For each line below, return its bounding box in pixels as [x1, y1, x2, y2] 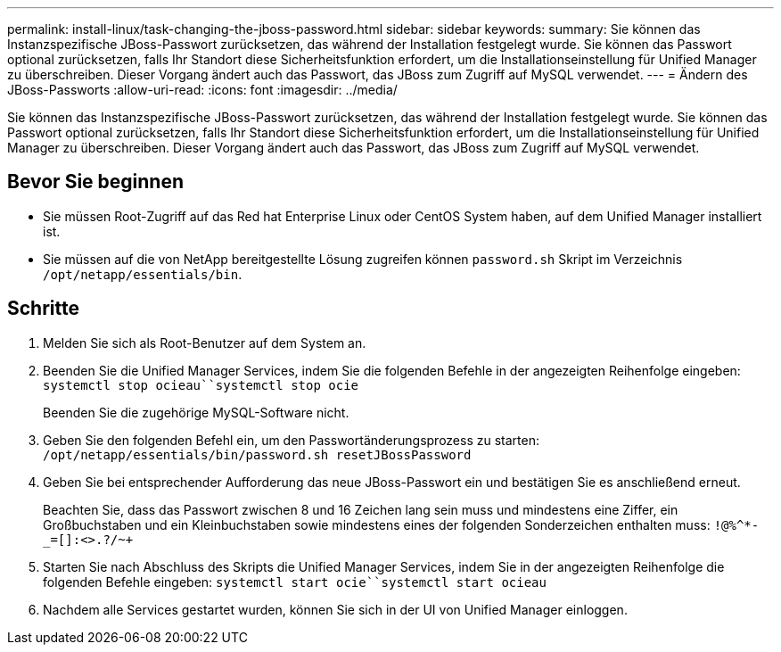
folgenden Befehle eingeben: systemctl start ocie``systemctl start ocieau [43, 574, 547, 590]
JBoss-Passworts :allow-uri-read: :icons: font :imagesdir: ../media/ [7, 82, 398, 97]
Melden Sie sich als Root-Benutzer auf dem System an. [43, 334, 366, 351]
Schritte [7, 297, 79, 320]
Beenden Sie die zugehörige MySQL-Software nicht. [43, 404, 349, 420]
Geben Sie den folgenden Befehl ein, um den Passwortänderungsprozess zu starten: [43, 432, 539, 448]
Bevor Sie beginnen [7, 170, 185, 194]
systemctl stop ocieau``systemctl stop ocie [43, 377, 359, 392]
